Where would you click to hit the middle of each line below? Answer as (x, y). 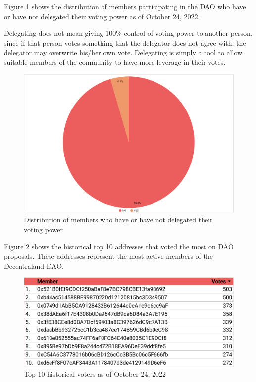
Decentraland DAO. (34, 265)
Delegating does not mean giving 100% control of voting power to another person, (128, 33)
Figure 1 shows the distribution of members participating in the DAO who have (125, 6)
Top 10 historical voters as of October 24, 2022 (95, 374)
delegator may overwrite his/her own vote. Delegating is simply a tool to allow (123, 52)
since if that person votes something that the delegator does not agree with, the (125, 42)
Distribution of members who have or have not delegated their (118, 220)
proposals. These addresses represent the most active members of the (108, 256)
